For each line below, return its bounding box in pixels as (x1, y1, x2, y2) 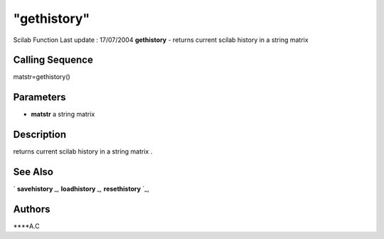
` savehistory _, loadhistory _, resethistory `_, (13, 185, 149, 193)
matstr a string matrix (31, 110, 95, 119)
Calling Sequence (13, 54, 94, 66)
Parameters (13, 91, 66, 103)
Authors (13, 203, 50, 215)
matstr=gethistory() (13, 73, 70, 81)
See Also (13, 166, 53, 178)
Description (13, 129, 67, 141)
